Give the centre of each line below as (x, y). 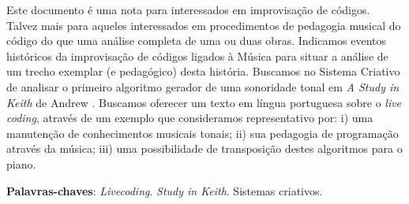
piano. (21, 163)
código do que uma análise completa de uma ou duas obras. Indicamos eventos (197, 41)
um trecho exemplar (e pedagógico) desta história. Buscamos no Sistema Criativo (203, 71)
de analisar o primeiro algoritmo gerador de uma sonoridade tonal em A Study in (203, 86)
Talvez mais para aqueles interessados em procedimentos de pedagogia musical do (204, 25)
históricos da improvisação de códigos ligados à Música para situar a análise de (197, 56)
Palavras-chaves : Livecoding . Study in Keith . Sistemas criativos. (165, 190)
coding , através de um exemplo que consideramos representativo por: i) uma (190, 118)
